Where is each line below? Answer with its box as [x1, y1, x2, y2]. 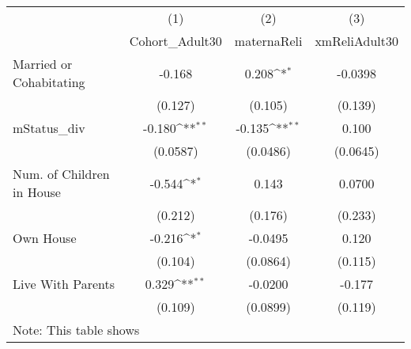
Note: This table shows [13, 321, 140, 339]
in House [13, 183, 61, 201]
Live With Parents [13, 275, 115, 293]
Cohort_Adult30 [129, 32, 222, 50]
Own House [13, 229, 77, 247]
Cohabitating [13, 73, 85, 91]
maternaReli [234, 32, 303, 50]
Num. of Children [13, 165, 110, 183]
